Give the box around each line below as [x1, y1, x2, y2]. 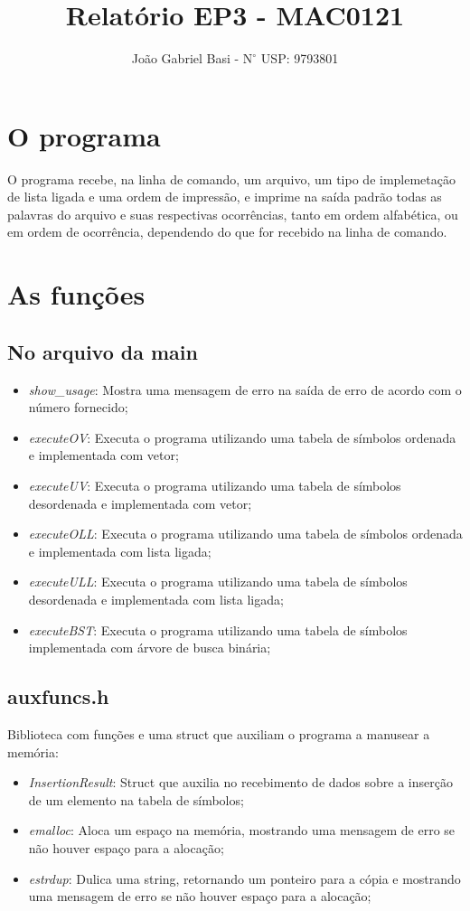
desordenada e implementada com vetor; [28, 493, 252, 512]
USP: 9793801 [260, 49, 339, 68]
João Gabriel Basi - [131, 49, 240, 68]
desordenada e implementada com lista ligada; [28, 589, 284, 608]
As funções [7, 276, 146, 313]
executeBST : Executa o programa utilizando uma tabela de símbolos [28, 620, 408, 639]
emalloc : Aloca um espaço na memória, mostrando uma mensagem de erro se [28, 821, 456, 840]
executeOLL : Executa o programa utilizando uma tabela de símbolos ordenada [28, 524, 463, 543]
